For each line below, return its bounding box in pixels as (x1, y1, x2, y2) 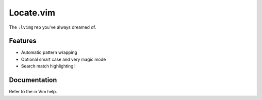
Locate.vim (9, 7, 55, 18)
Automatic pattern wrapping (21, 50, 78, 55)
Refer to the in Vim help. (9, 89, 58, 95)
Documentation (9, 76, 57, 84)
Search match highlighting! (21, 63, 75, 69)
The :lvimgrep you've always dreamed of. (9, 24, 97, 30)
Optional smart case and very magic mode (21, 56, 106, 62)
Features (9, 37, 36, 45)
